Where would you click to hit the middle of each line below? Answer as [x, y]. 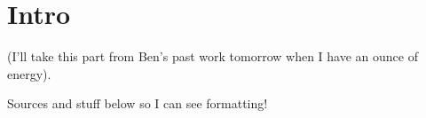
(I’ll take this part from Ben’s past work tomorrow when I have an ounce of [213, 56]
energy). [29, 73]
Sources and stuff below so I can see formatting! [138, 103]
